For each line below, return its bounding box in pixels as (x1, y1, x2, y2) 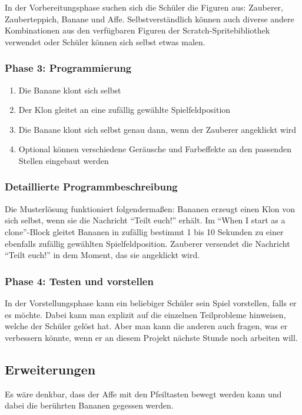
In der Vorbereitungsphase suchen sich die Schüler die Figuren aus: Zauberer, (5, 1, 283, 13)
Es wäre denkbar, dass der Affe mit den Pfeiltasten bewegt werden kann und (5, 387, 282, 400)
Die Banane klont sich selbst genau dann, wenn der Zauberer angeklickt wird (18, 123, 297, 135)
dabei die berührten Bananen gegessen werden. (5, 399, 174, 411)
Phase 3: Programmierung (5, 61, 132, 75)
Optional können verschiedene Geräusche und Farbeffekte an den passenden (18, 143, 291, 155)
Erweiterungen (5, 360, 96, 378)
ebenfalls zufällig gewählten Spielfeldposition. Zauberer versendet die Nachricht (5, 237, 290, 249)
